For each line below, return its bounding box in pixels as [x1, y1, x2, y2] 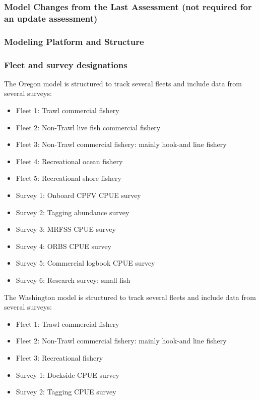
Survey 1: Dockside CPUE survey [16, 369, 119, 380]
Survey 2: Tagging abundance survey [16, 207, 129, 217]
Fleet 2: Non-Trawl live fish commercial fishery [16, 122, 161, 132]
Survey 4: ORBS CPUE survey [16, 240, 111, 251]
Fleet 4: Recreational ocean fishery [16, 156, 123, 166]
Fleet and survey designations [4, 58, 127, 71]
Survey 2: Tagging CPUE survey [16, 386, 116, 397]
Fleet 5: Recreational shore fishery [16, 173, 121, 183]
